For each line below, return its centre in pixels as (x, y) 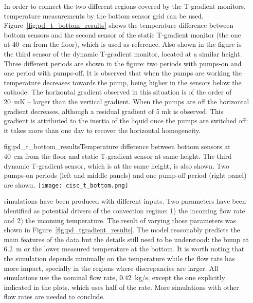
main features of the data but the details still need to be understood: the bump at (126, 239)
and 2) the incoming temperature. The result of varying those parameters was (120, 220)
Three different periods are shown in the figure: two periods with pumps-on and (123, 63)
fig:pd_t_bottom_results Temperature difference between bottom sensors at (117, 146)
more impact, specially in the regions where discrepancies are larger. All (111, 268)
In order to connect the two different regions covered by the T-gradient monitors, (125, 6)
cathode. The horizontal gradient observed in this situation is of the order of (118, 92)
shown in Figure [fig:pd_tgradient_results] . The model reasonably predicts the (122, 230)
